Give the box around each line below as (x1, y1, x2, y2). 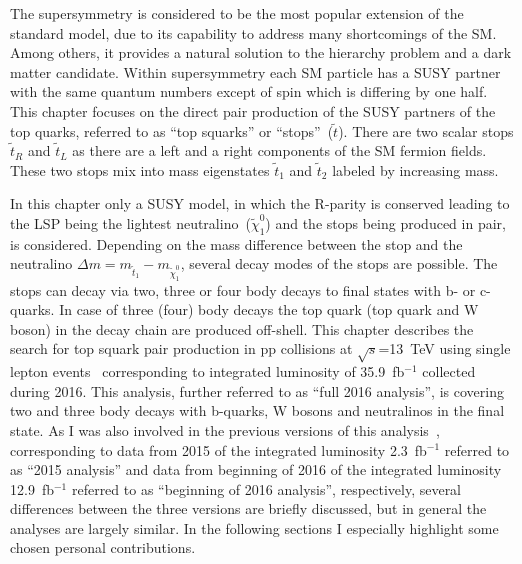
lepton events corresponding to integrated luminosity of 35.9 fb (10, 361, 405, 382)
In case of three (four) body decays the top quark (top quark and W (59, 299, 479, 320)
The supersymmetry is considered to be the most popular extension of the (10, 3, 464, 23)
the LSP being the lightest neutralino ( (10, 212, 251, 233)
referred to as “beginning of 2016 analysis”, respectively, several (71, 478, 462, 499)
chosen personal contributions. (10, 537, 196, 558)
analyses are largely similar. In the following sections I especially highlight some (10, 517, 499, 538)
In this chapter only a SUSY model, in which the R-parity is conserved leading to (10, 193, 510, 214)
